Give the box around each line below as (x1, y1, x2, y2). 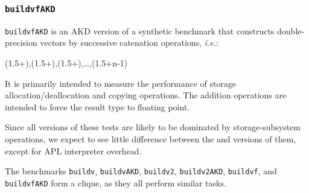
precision (5, 36, 37, 49)
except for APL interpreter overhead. (5, 144, 142, 157)
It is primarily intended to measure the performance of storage (5, 77, 237, 89)
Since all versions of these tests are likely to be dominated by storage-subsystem (5, 121, 301, 133)
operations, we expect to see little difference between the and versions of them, (5, 133, 296, 145)
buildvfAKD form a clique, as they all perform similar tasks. (5, 176, 226, 189)
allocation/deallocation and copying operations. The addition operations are (5, 89, 287, 101)
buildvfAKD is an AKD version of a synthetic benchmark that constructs (5, 24, 275, 37)
